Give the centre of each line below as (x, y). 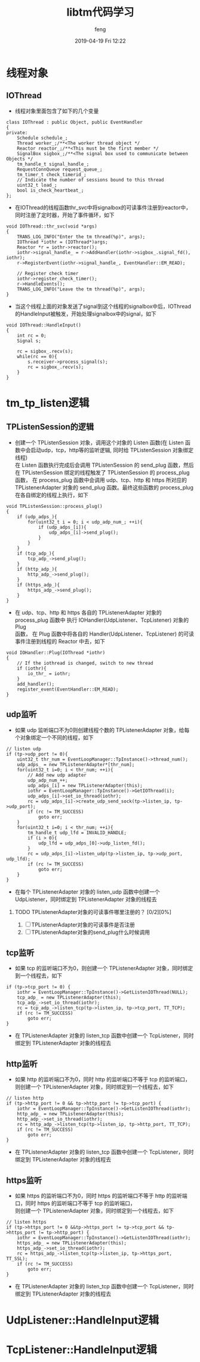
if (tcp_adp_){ (36, 553)
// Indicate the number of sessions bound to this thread (90, 180)
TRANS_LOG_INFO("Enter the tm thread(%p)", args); (81, 237)
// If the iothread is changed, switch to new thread (85, 663)
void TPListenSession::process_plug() (54, 506)
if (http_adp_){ (37, 569)
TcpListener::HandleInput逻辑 (81, 1350)
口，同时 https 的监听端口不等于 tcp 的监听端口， (75, 1203)
